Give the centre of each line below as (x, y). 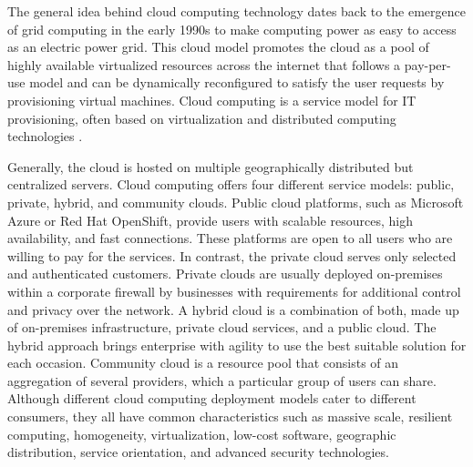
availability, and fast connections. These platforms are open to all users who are (230, 238)
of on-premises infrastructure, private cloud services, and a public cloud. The (222, 327)
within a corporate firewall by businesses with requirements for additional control (234, 291)
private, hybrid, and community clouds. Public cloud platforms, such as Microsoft (236, 202)
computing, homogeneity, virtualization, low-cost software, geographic (202, 434)
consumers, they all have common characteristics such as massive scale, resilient (230, 416)
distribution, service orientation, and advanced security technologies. (198, 452)
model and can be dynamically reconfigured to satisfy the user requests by (237, 82)
